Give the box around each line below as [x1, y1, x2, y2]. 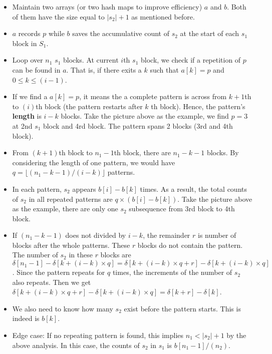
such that [150, 64, 179, 75]
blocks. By [206, 147, 239, 158]
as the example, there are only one [12, 203, 118, 214]
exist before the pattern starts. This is [124, 303, 241, 313]
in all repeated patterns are [29, 193, 113, 204]
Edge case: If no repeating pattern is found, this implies [12, 330, 184, 340]
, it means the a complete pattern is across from [79, 91, 227, 102]
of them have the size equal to [12, 11, 105, 22]
